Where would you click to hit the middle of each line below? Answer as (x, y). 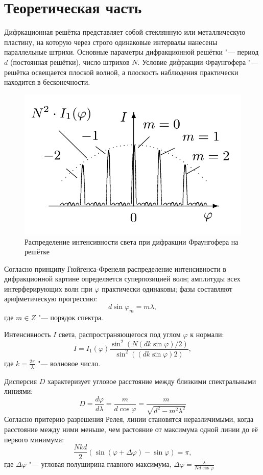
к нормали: (207, 334)
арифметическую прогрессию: (51, 299)
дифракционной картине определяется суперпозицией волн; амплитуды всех (122, 279)
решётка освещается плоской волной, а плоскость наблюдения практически (121, 72)
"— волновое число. (69, 363)
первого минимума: (34, 439)
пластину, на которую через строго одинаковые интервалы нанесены (111, 42)
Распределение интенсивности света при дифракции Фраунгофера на (131, 241)
